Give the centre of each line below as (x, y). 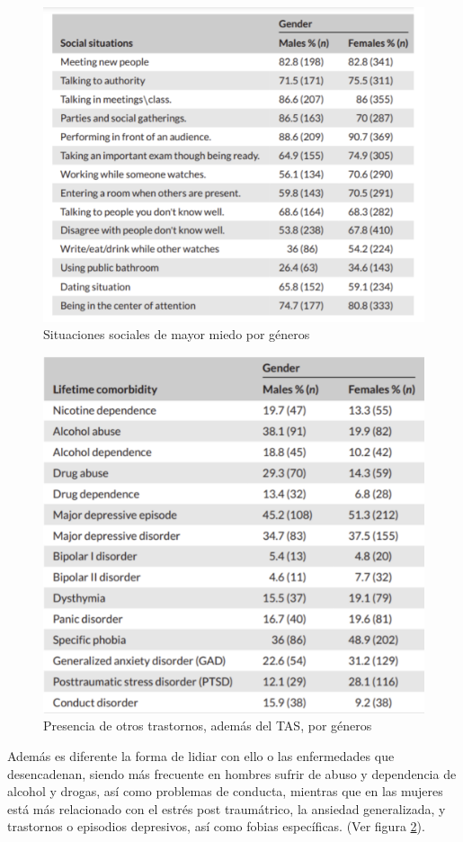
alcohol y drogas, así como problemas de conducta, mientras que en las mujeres (225, 791)
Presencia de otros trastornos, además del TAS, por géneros (208, 726)
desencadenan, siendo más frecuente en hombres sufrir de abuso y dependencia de (232, 773)
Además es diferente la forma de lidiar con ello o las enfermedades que (201, 755)
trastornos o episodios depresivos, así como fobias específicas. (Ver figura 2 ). (216, 826)
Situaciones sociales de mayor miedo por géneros (177, 334)
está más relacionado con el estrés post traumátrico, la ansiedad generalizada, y (227, 808)
